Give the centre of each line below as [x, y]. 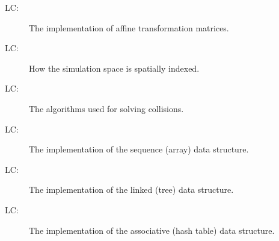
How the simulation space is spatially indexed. [114, 68]
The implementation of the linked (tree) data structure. [131, 189]
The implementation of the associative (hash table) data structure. [152, 230]
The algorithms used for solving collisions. [106, 108]
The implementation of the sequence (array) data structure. [139, 149]
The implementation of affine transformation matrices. [129, 27]
